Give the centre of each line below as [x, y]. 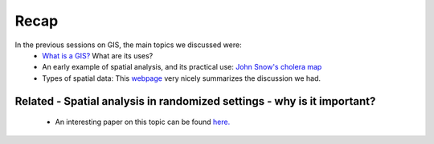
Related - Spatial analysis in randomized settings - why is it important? [195, 101]
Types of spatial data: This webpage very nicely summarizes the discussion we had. [182, 78]
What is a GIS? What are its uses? [98, 55]
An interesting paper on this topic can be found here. [143, 122]
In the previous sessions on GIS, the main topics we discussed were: [128, 45]
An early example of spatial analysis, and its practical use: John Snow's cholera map [182, 67]
